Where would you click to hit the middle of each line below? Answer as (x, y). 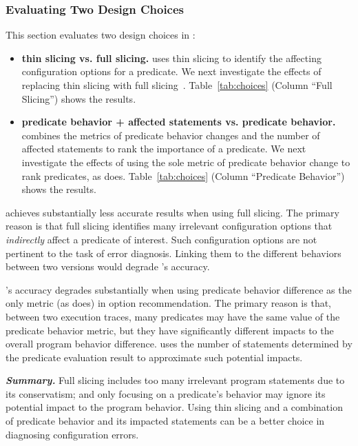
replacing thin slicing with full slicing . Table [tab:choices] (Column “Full (177, 85)
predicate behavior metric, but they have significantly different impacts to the (170, 330)
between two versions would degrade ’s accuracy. (108, 266)
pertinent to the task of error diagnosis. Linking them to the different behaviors (173, 253)
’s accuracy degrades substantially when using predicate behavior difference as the (179, 289)
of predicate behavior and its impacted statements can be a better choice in (165, 421)
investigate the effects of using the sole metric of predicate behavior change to (186, 162)
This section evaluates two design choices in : (101, 35)
